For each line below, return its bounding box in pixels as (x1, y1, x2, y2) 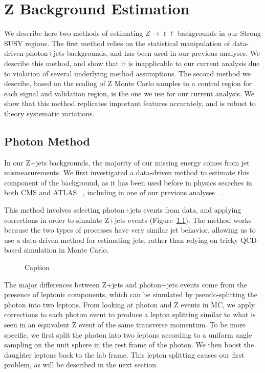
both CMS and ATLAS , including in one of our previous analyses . (4, 187, 223, 198)
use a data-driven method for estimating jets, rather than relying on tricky (4, 234, 238, 245)
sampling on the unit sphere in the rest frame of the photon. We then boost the (4, 339, 254, 350)
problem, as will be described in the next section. (4, 359, 158, 370)
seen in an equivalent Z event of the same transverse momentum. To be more (4, 319, 246, 329)
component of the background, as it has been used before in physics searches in (4, 177, 252, 188)
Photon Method (4, 133, 90, 149)
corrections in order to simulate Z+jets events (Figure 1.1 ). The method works (4, 214, 252, 225)
